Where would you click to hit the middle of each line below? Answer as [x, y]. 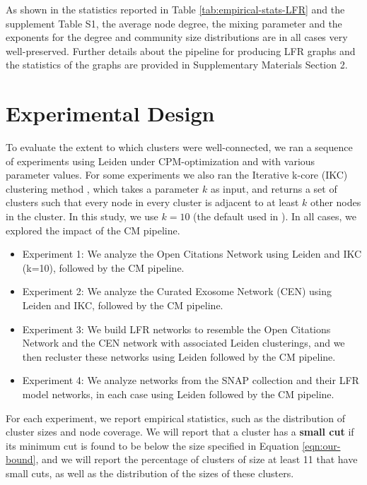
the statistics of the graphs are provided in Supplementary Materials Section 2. [177, 65]
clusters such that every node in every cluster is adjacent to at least [152, 202]
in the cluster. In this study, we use [82, 216]
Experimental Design [110, 113]
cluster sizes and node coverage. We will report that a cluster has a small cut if [180, 432]
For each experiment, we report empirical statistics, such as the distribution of [175, 418]
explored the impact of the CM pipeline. [93, 230]
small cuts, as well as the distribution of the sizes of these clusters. [150, 473]
